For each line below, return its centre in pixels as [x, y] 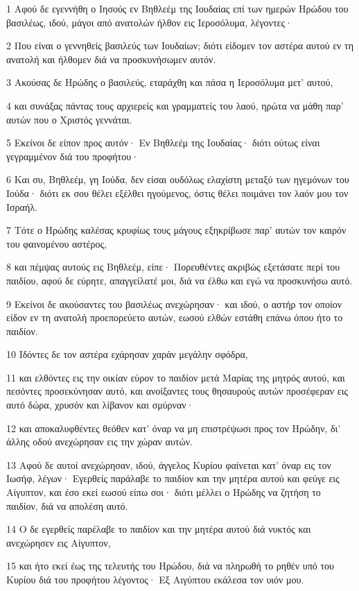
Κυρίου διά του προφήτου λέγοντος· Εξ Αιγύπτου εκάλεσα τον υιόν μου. [155, 579]
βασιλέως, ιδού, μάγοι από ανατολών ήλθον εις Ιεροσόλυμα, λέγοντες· [149, 22]
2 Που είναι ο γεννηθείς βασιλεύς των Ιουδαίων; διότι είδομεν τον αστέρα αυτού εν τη [180, 45]
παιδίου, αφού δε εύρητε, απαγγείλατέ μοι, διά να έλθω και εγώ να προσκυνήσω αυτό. [179, 280]
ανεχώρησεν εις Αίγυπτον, [59, 542]
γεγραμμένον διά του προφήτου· [73, 156]
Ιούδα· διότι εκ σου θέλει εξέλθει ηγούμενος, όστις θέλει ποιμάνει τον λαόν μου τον [177, 192]
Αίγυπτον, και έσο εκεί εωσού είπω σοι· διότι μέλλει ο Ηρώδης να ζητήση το [164, 492]
